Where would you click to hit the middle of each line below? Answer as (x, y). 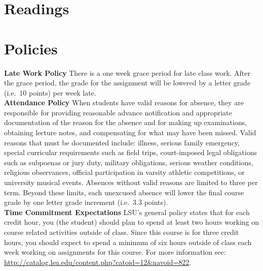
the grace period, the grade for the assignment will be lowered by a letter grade (127, 83)
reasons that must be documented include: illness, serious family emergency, (122, 142)
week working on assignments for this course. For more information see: (115, 252)
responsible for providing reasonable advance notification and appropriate (118, 112)
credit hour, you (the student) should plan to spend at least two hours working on (132, 222)
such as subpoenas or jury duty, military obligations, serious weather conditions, (129, 162)
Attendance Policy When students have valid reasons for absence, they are (124, 102)
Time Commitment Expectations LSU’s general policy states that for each (127, 212)
